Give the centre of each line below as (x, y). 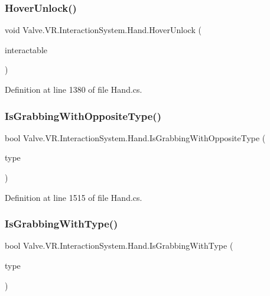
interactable (26, 49)
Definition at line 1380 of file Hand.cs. (74, 89)
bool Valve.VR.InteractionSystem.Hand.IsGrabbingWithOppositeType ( (135, 137)
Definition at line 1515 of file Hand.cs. (74, 197)
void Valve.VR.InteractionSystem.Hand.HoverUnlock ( (103, 30)
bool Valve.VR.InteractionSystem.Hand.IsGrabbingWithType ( (119, 245)
